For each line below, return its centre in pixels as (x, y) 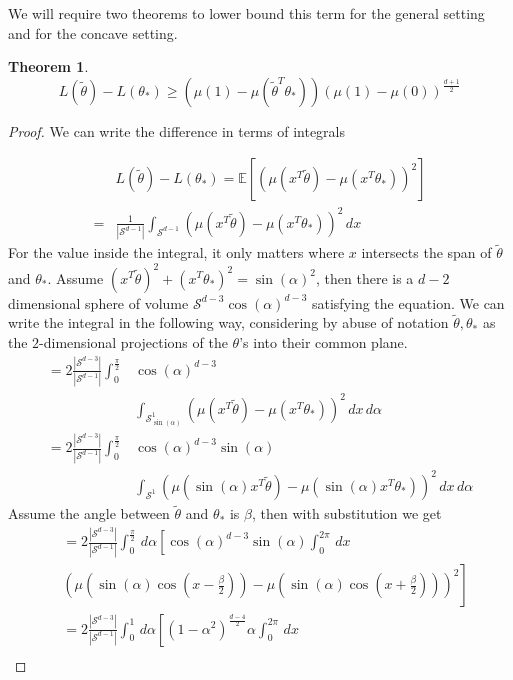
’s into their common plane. (323, 341)
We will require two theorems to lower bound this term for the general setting (246, 13)
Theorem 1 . (48, 66)
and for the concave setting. (93, 32)
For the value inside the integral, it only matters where (176, 252)
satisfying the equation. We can (408, 302)
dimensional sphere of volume (98, 302)
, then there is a (365, 277)
